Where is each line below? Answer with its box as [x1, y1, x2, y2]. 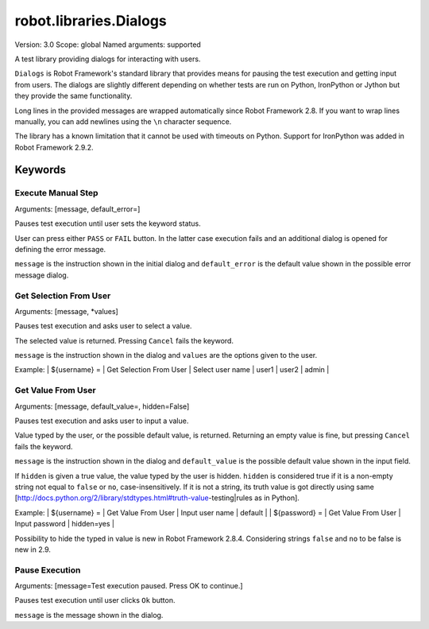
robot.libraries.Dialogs [14, 12, 167, 29]
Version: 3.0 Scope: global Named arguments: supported [14, 40, 202, 49]
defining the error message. [14, 245, 106, 254]
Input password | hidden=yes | [14, 519, 115, 529]
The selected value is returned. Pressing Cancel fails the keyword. [14, 336, 234, 345]
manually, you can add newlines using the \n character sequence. [14, 116, 232, 126]
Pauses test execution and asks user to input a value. [14, 416, 189, 425]
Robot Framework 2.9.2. [14, 142, 94, 152]
